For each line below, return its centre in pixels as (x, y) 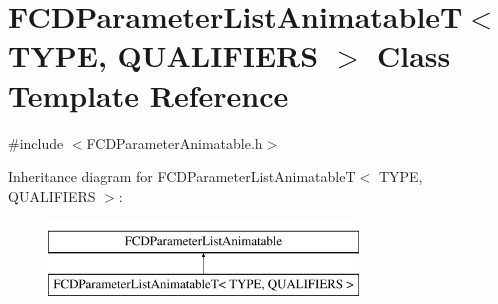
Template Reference (148, 94)
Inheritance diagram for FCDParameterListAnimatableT (182, 176)
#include (36, 142)
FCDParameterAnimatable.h (174, 142)
